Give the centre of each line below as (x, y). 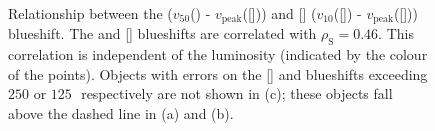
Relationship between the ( (90, 13)
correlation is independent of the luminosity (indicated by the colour (218, 54)
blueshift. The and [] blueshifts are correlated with (162, 33)
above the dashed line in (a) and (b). (121, 113)
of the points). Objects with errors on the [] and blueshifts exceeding (218, 73)
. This (396, 33)
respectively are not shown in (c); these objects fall (237, 93)
